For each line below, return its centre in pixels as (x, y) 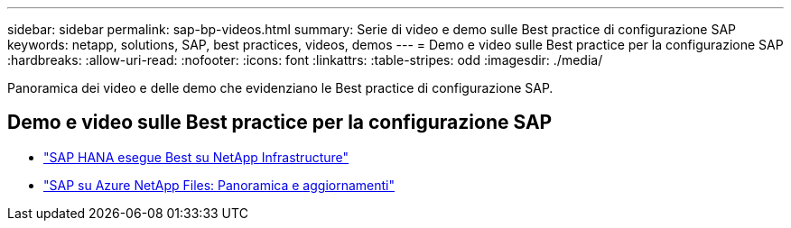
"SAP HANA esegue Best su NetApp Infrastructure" (196, 157)
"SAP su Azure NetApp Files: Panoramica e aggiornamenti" (219, 185)
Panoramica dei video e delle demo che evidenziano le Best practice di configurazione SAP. (280, 88)
